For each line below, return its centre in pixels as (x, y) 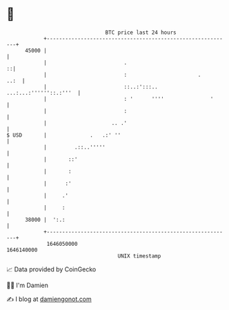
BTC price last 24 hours (141, 32)
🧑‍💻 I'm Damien (28, 285)
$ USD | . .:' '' (64, 135)
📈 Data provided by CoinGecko (51, 269)
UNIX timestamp (139, 256)
